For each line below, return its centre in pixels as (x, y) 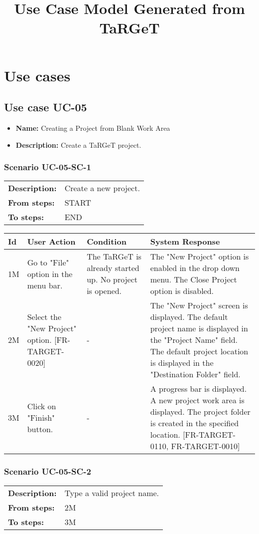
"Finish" (41, 417)
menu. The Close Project (194, 279)
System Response (185, 242)
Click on (42, 406)
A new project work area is (197, 400)
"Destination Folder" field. (195, 374)
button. (40, 429)
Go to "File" (48, 262)
